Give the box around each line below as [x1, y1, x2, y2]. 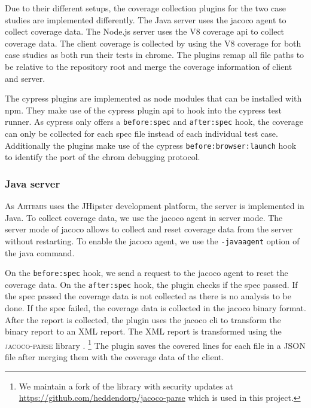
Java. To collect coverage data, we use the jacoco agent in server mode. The [5, 211, 283, 223]
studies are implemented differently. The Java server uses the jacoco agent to [5, 13, 286, 26]
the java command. [5, 246, 75, 259]
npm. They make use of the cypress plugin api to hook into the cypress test [5, 103, 282, 116]
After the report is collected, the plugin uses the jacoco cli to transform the [5, 313, 281, 326]
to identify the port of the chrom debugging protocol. [5, 151, 200, 163]
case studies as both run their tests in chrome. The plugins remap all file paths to [5, 48, 304, 61]
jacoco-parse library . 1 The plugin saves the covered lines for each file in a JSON [5, 337, 306, 351]
